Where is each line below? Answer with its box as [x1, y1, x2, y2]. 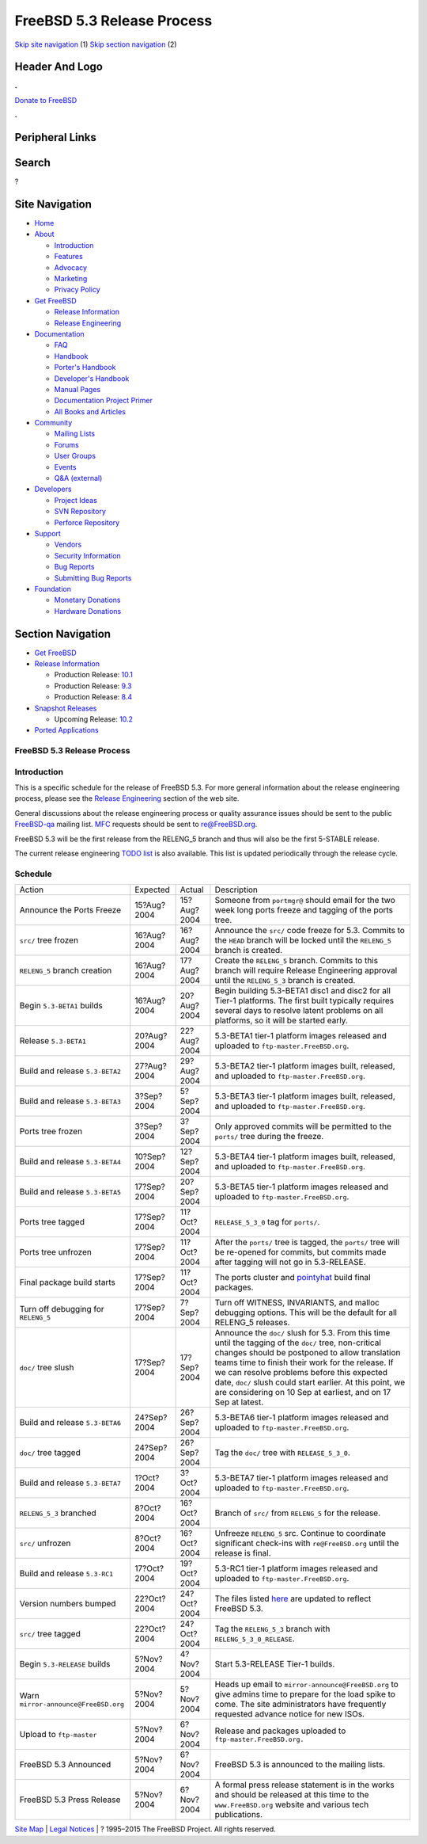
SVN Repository [54, 507, 107, 516]
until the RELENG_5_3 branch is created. [214, 975, 356, 986]
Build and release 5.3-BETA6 [19, 1417, 122, 1428]
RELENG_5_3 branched [19, 1507, 96, 1518]
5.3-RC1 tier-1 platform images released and [214, 1563, 379, 1574]
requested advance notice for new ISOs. [214, 1709, 365, 1720]
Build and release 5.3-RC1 [19, 1568, 114, 1579]
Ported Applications [34, 726, 99, 735]
